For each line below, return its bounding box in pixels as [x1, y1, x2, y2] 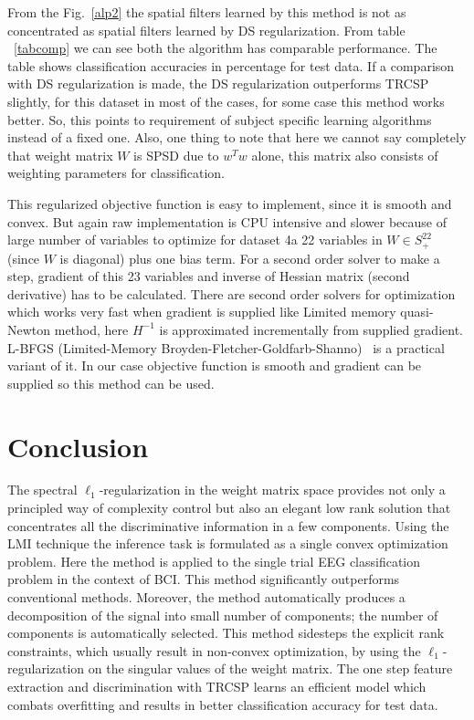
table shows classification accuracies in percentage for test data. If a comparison [7, 56, 455, 75]
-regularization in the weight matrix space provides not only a [99, 480, 446, 499]
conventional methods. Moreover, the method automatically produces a [7, 588, 406, 607]
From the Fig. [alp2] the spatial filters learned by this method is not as [7, 3, 406, 21]
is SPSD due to [133, 145, 219, 164]
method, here [54, 319, 129, 339]
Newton [7, 319, 51, 339]
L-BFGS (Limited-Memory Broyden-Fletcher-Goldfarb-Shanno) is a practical [7, 338, 445, 357]
